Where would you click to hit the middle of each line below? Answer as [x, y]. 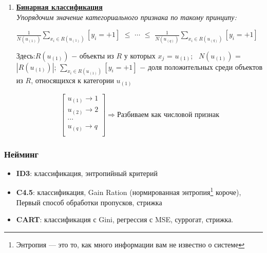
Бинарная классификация [59, 7]
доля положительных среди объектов [205, 66]
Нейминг [21, 154]
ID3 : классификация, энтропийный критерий [87, 173]
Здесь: [26, 55]
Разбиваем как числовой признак [168, 115]
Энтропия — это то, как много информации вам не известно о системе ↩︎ [130, 244]
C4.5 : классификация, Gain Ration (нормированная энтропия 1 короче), [129, 191]
